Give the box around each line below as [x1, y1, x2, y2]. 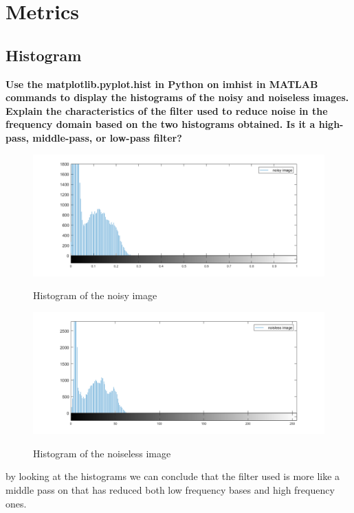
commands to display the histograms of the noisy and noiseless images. [5, 90, 349, 105]
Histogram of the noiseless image [33, 446, 171, 460]
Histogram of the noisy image [33, 288, 157, 303]
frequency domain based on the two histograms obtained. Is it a [5, 117, 316, 131]
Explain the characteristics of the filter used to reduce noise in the [5, 103, 328, 118]
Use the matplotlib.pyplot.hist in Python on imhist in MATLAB [5, 76, 318, 91]
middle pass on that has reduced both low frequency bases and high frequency [5, 482, 335, 496]
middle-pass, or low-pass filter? [32, 130, 182, 144]
